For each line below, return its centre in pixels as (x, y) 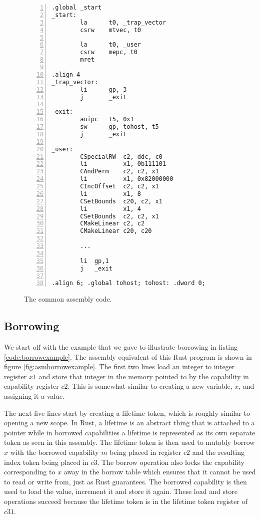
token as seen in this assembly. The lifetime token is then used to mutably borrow (129, 442)
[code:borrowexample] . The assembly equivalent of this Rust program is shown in (128, 356)
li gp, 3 (103, 89)
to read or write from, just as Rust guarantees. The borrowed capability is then (125, 481)
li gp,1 (94, 261)
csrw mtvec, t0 (110, 30)
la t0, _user (110, 45)
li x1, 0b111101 (123, 164)
